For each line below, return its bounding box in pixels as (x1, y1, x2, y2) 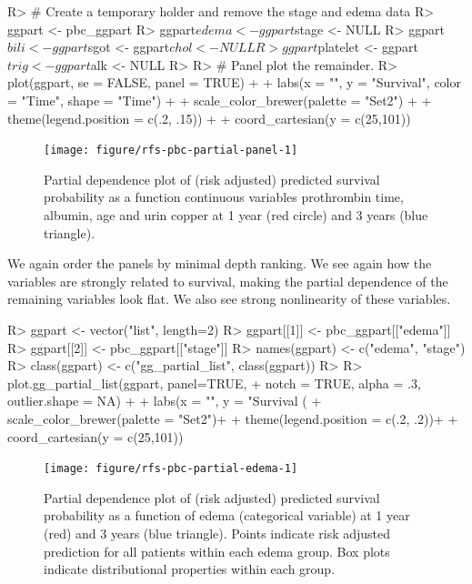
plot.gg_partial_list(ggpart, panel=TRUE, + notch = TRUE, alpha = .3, (7, 373, 421, 392)
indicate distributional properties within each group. (44, 559, 336, 579)
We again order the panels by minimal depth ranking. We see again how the (7, 254, 432, 273)
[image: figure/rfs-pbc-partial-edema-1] (44, 462, 298, 476)
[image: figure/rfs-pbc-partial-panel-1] (44, 144, 298, 157)
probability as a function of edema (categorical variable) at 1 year (44, 506, 410, 525)
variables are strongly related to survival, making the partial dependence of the (7, 271, 448, 290)
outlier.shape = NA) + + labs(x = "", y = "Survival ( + (7, 391, 322, 410)
